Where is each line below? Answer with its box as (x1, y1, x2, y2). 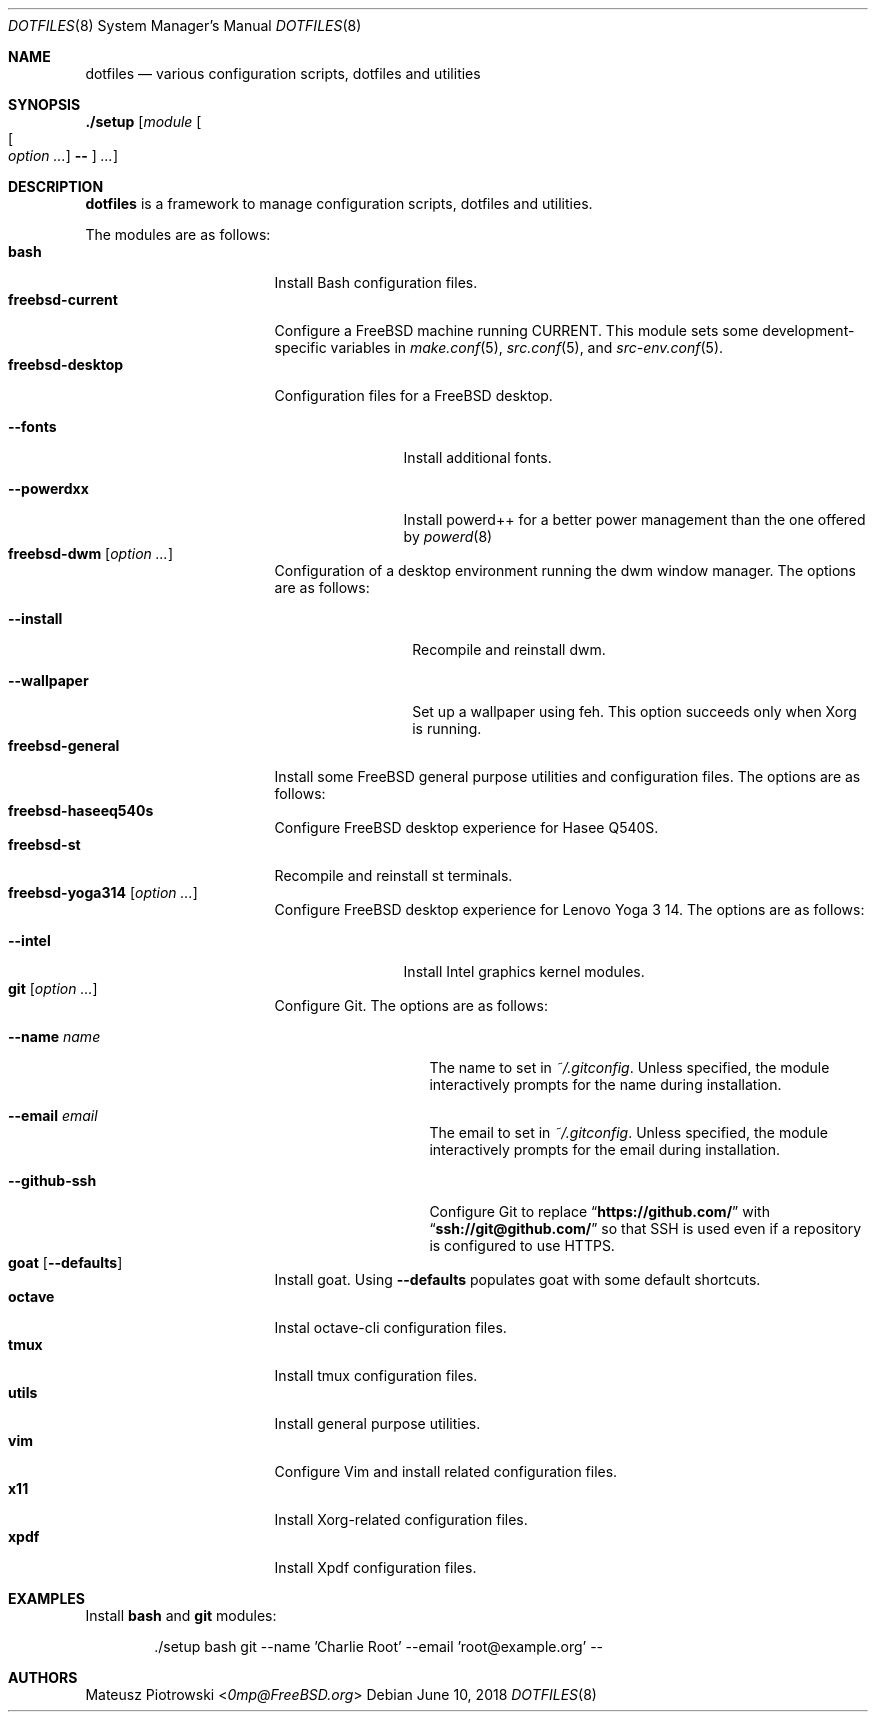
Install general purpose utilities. (274, 1415, 481, 1432)
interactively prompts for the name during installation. (429, 1076, 782, 1093)
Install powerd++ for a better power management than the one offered (403, 511, 866, 528)
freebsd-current (8, 291, 118, 308)
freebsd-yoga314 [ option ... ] (8, 884, 198, 901)
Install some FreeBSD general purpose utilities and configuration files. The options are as (274, 768, 861, 785)
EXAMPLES (8, 1590, 85, 1607)
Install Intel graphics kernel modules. (403, 963, 645, 980)
